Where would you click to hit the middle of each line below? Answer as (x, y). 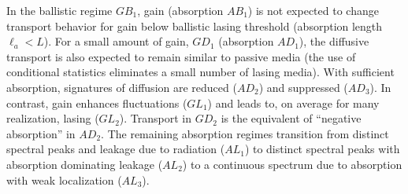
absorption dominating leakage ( (85, 164)
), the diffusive (334, 41)
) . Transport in (156, 118)
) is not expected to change (313, 10)
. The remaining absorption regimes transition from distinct (245, 133)
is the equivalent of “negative (291, 118)
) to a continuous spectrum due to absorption (292, 164)
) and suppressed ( (303, 87)
